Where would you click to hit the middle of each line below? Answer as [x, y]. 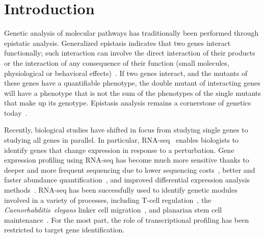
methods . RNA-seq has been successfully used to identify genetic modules [121, 190]
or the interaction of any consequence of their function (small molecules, [117, 62]
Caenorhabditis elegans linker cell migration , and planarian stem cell [113, 210]
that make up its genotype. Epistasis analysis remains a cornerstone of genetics [128, 103]
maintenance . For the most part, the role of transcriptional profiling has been [127, 219]
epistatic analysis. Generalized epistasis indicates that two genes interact [117, 43]
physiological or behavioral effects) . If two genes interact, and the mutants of [126, 73]
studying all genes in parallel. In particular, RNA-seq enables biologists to [122, 140]
